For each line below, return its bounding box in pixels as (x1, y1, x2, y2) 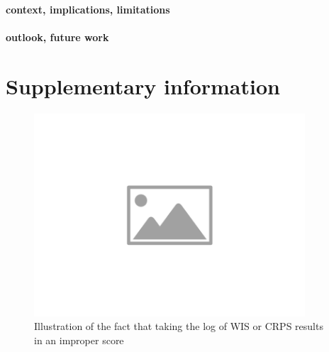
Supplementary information (6, 71, 280, 100)
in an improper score (34, 332, 124, 347)
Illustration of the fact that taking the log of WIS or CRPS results (34, 319, 323, 334)
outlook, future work (6, 29, 109, 44)
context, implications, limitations (6, 1, 170, 16)
